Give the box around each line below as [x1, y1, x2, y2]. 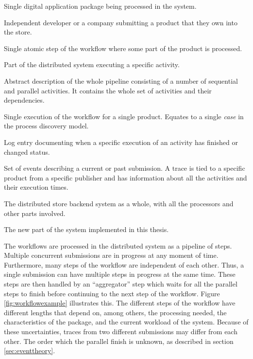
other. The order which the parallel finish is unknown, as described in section [4, 336, 234, 346]
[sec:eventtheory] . [4, 345, 55, 356]
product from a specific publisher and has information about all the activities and [4, 172, 247, 182]
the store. [4, 27, 32, 37]
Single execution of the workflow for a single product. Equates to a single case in [4, 111, 244, 121]
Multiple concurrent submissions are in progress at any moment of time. [4, 250, 219, 260]
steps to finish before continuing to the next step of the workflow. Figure [4, 288, 220, 298]
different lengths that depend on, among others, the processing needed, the [4, 307, 227, 317]
